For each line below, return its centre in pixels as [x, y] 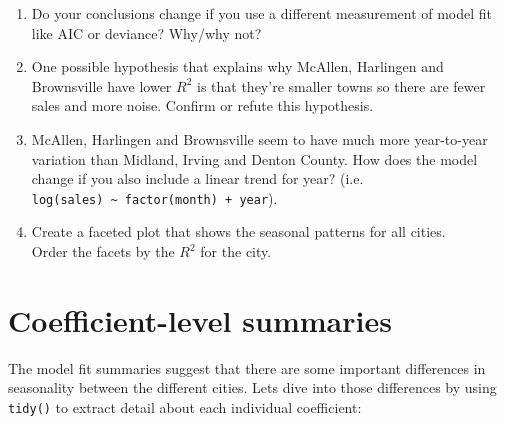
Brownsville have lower [101, 85]
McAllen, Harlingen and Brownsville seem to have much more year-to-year [259, 138]
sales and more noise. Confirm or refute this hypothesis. [202, 105]
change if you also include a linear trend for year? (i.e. [197, 178]
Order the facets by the [103, 251]
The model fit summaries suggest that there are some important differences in [247, 367]
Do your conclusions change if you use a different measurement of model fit [262, 13]
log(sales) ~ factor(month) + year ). [154, 197]
